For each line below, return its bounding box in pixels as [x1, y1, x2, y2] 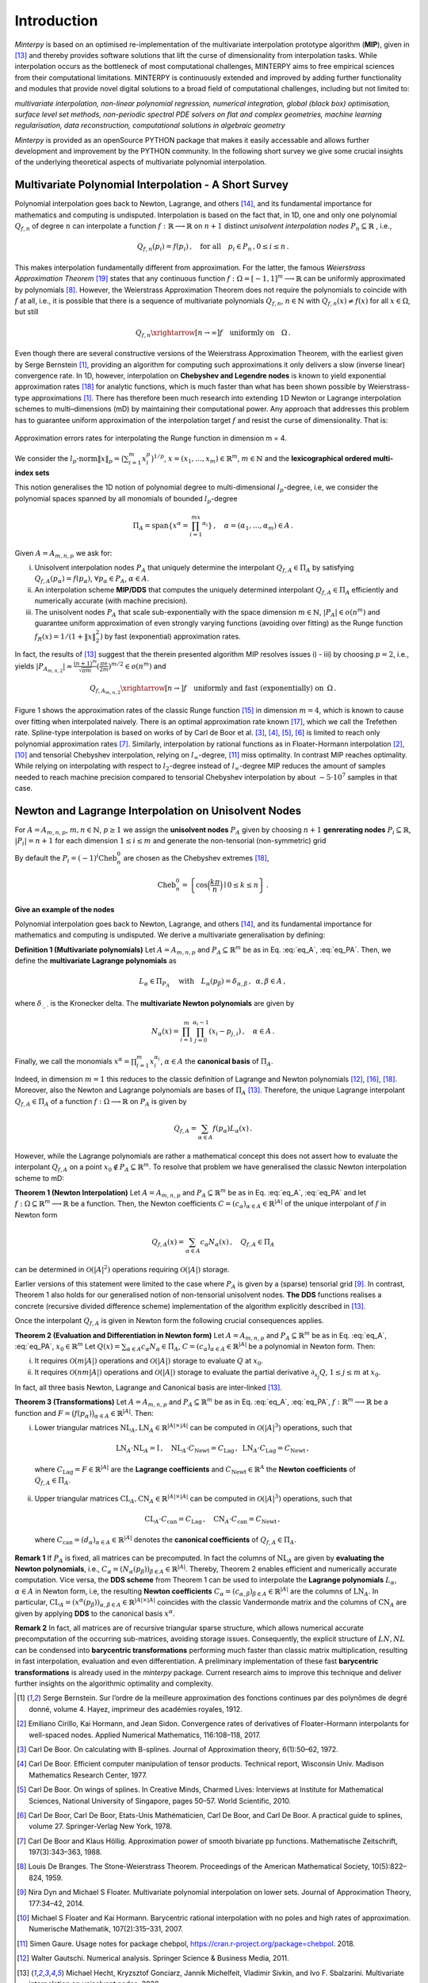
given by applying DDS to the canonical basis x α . [14, 1608, 175, 1618]
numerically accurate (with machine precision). [34, 596, 188, 606]
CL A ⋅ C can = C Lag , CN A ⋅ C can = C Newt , [144, 1514, 281, 1525]
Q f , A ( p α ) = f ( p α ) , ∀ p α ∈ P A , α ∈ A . [34, 573, 150, 585]
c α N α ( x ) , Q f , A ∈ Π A [200, 1237, 275, 1248]
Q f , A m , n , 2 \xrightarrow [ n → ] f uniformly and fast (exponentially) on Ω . [90, 684, 337, 696]
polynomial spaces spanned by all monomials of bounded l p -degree [14, 493, 238, 505]
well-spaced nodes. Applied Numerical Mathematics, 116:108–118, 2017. [29, 1730, 262, 1739]
